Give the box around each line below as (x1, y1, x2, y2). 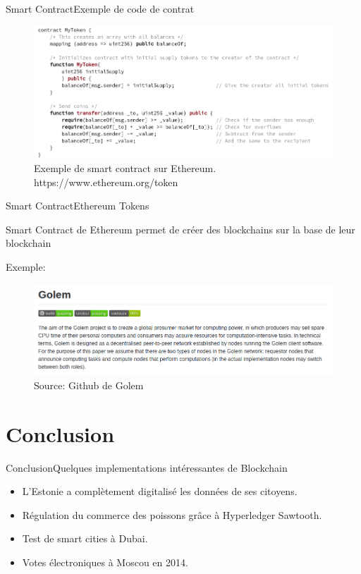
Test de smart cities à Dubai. (22, 531, 148, 546)
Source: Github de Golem (34, 377, 144, 392)
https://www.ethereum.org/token (34, 174, 178, 189)
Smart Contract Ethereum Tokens (6, 198, 149, 213)
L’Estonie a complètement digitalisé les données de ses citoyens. (22, 484, 298, 499)
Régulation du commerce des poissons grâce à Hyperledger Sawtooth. (22, 507, 322, 522)
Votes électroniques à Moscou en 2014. (22, 554, 188, 569)
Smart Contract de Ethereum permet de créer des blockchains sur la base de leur (6, 221, 355, 236)
